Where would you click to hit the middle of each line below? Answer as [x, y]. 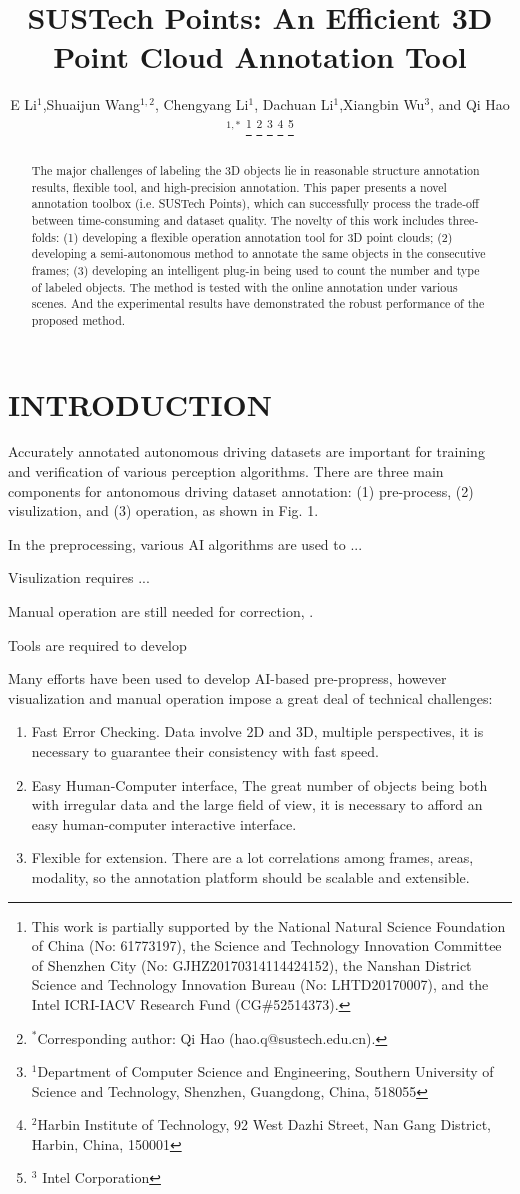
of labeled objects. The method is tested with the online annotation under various [244, 286]
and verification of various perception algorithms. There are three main [226, 471]
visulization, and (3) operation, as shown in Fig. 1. [163, 510]
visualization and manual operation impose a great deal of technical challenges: [250, 697]
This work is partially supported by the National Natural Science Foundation [268, 925]
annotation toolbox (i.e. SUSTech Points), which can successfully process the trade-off [255, 203]
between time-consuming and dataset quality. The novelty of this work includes [237, 219]
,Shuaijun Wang [91, 104]
